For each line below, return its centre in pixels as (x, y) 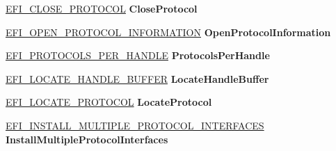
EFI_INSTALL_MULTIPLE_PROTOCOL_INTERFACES (135, 125)
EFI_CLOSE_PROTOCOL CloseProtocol (102, 8)
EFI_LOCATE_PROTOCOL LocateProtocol (109, 102)
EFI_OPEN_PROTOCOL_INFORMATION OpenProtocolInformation (168, 32)
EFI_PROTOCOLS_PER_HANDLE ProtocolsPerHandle (138, 55)
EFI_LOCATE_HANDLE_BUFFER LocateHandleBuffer (137, 78)
